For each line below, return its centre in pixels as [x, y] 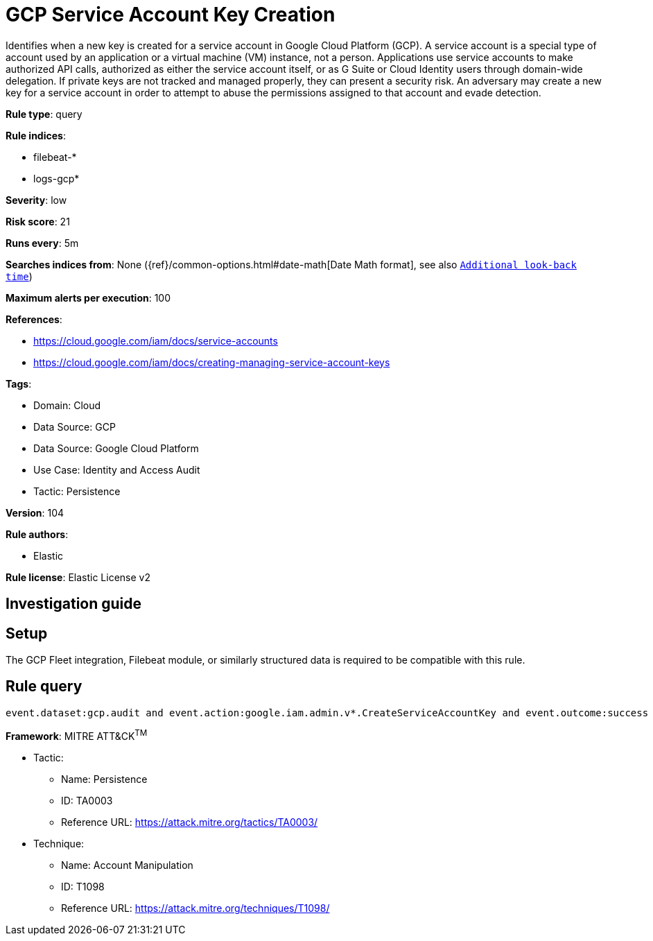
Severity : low [36, 200]
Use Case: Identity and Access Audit [117, 469]
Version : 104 [35, 512]
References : [34, 319]
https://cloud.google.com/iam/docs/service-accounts [156, 340]
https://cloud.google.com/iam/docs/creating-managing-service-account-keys [212, 362]
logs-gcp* [56, 178]
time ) [19, 276]
